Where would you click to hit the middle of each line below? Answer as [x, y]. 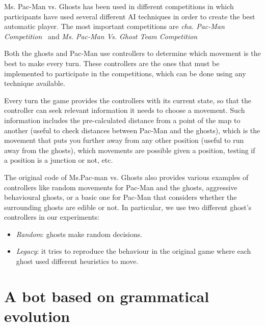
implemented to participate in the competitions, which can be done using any [125, 73]
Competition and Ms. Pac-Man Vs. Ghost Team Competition [101, 36]
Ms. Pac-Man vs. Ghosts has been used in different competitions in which [119, 6]
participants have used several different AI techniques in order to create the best [130, 16]
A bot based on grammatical [107, 296]
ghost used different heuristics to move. [77, 261]
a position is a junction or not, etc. [59, 160]
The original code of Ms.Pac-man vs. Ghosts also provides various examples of [126, 177]
